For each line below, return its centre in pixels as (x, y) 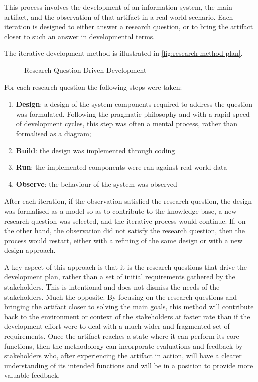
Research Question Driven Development (85, 70)
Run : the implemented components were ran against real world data (121, 167)
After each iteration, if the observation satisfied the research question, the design (128, 201)
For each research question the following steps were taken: (93, 87)
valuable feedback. (32, 375)
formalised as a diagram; (53, 133)
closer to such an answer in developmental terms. (80, 36)
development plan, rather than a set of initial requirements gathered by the (120, 277)
